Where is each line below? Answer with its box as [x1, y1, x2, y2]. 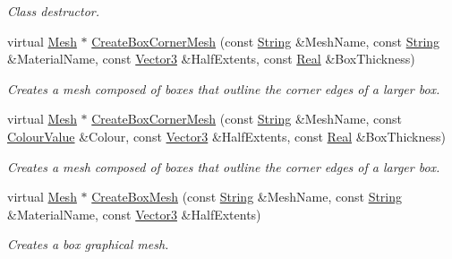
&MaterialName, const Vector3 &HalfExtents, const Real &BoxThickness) [7, 49, 415, 68]
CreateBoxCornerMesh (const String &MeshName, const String [91, 31, 440, 50]
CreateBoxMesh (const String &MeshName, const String [91, 187, 403, 206]
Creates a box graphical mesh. [7, 235, 169, 254]
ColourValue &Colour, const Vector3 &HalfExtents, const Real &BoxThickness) [7, 126, 446, 145]
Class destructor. [7, 2, 100, 20]
